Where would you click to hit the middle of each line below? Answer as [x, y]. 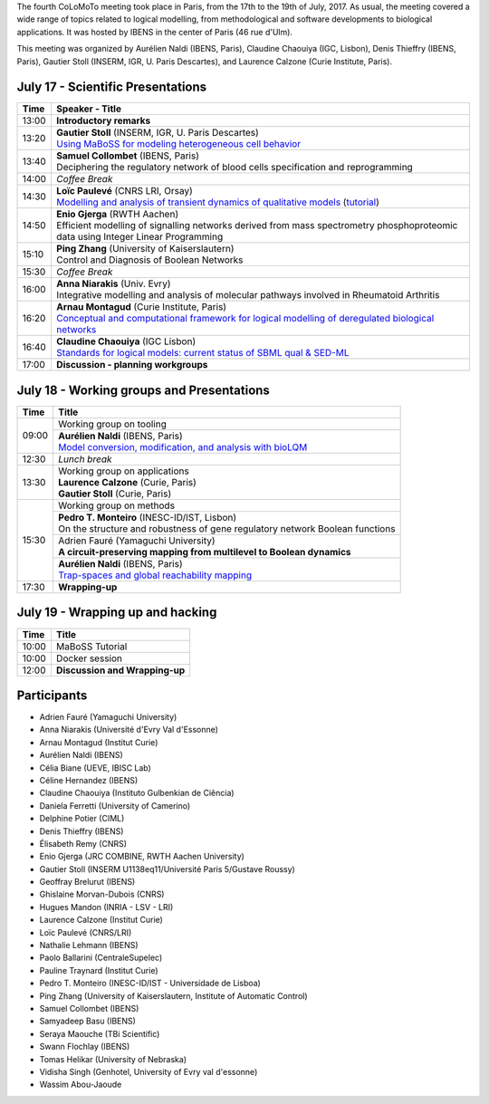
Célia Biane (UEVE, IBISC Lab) [95, 768]
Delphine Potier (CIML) [82, 819]
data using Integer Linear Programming [139, 237]
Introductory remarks [103, 120]
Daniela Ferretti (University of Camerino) [115, 805]
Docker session [89, 658]
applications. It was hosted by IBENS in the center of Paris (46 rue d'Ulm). [155, 32]
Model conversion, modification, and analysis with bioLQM [183, 446]
